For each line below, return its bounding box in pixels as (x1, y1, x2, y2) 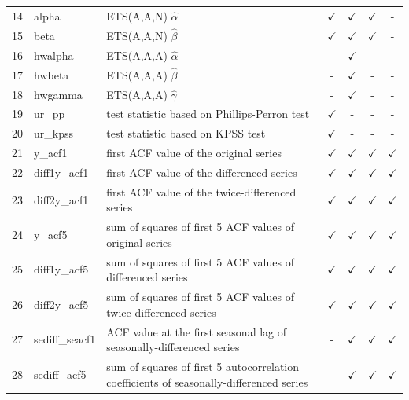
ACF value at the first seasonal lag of (106, 323, 287, 339)
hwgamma (34, 86, 83, 102)
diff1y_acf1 (34, 163, 89, 180)
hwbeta (34, 66, 69, 83)
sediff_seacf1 (34, 331, 96, 347)
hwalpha (34, 46, 74, 63)
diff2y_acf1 (34, 191, 89, 207)
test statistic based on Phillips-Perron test (106, 105, 310, 122)
